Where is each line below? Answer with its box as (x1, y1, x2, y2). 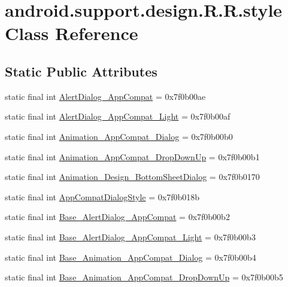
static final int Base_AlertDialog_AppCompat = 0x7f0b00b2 (5, 210, 230, 223)
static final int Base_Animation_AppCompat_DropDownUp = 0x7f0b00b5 (5, 271, 283, 283)
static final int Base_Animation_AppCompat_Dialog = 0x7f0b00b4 (5, 251, 256, 263)
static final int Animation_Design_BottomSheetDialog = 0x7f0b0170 (5, 170, 260, 183)
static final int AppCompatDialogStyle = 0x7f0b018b (5, 190, 200, 203)
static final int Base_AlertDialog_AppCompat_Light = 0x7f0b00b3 (5, 230, 256, 243)
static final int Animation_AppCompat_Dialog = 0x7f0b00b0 (5, 130, 233, 142)
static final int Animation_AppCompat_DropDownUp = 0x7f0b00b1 (5, 150, 260, 163)
